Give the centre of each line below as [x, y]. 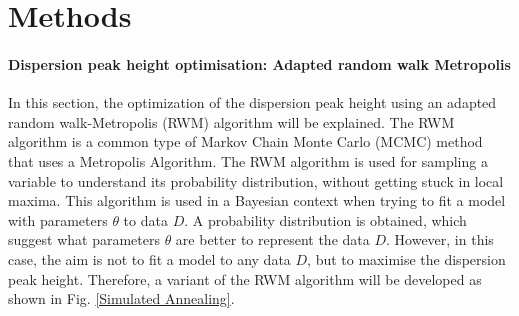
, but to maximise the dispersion [406, 258]
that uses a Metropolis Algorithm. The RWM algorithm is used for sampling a [248, 160]
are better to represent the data [272, 239]
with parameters [58, 219]
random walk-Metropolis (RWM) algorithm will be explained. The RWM [231, 121]
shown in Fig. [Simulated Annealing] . [121, 298]
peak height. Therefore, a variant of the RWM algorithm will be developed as [245, 278]
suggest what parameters [84, 239]
